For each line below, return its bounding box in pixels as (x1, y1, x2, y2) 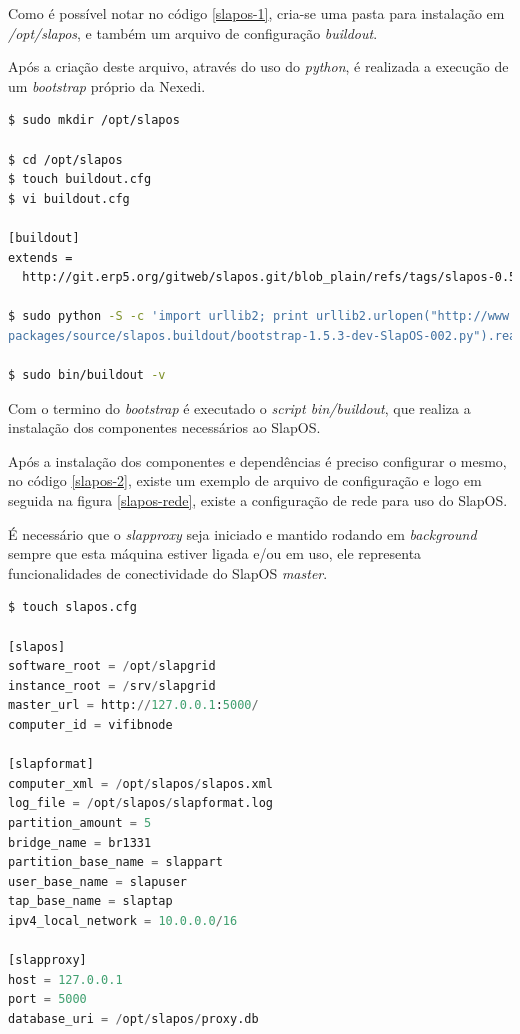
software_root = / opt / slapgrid (8, 659, 216, 674)
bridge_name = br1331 (8, 835, 152, 850)
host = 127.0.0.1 (8, 972, 123, 987)
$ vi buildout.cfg (8, 191, 130, 206)
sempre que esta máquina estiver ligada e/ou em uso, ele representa (8, 543, 422, 564)
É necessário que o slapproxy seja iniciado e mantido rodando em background (8, 523, 477, 544)
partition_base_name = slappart (8, 855, 223, 870)
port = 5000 (8, 992, 87, 1007)
